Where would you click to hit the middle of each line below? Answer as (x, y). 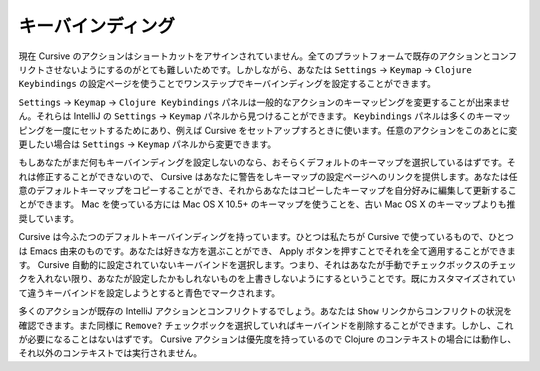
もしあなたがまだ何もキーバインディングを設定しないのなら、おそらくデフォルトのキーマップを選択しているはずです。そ (267, 162)
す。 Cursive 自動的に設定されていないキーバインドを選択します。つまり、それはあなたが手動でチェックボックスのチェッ (267, 265)
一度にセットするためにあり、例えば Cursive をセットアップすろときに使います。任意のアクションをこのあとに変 (285, 130)
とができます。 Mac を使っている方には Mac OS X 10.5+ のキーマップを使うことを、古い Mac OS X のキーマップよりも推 (267, 204)
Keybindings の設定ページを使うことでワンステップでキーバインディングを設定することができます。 (227, 84)
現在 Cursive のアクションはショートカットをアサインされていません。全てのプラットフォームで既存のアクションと (255, 56)
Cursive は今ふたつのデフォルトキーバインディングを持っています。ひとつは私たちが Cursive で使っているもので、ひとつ (266, 237)
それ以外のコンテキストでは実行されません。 (110, 353)
